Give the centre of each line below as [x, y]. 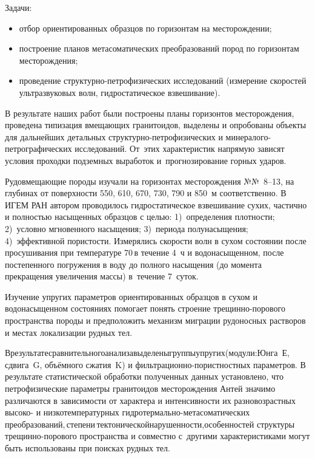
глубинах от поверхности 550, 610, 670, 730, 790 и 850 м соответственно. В [146, 193]
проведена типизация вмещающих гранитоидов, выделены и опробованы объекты [156, 125]
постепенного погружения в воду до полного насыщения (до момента [133, 264]
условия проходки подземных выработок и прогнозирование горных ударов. [146, 160]
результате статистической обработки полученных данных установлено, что [144, 376]
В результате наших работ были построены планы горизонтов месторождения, [150, 113]
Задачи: [18, 7]
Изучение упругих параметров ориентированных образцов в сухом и [131, 296]
